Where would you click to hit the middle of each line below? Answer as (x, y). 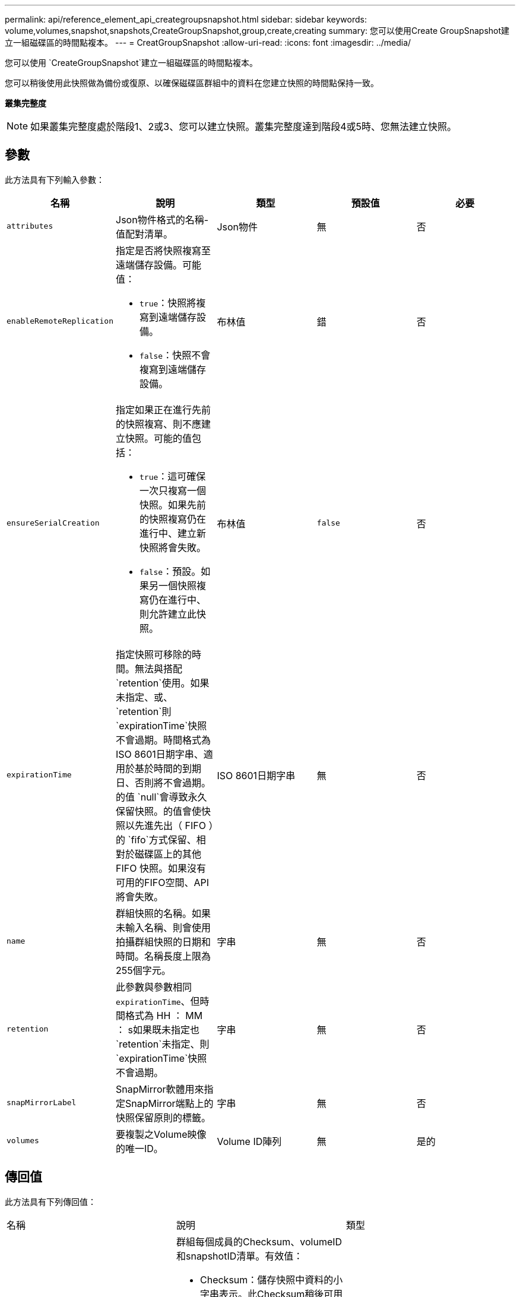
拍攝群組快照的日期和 (164, 942)
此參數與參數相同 (154, 987)
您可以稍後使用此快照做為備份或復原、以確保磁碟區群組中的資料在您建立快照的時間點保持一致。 (192, 83)
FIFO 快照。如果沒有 (161, 868)
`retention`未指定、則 (163, 1044)
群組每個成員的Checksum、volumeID (259, 1241)
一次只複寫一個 (173, 490)
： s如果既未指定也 (158, 1029)
